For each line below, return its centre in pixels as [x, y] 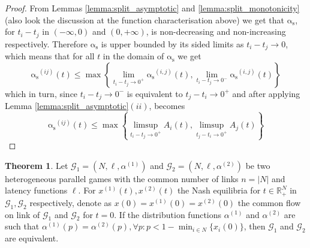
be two [258, 165]
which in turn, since [41, 93]
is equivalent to [155, 93]
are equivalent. [32, 238]
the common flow [269, 202]
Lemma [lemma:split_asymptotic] [67, 106]
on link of [22, 214]
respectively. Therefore [46, 43]
